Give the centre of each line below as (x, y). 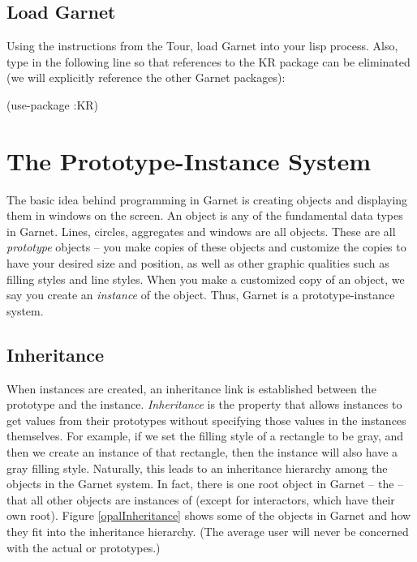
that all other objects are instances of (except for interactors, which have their (201, 499)
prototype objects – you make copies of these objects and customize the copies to (206, 247)
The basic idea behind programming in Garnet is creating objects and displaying (207, 199)
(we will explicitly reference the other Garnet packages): (146, 77)
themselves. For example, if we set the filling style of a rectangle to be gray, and (205, 436)
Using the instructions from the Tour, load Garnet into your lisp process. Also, (202, 46)
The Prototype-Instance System (189, 160)
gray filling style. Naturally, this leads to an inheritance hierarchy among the (197, 468)
